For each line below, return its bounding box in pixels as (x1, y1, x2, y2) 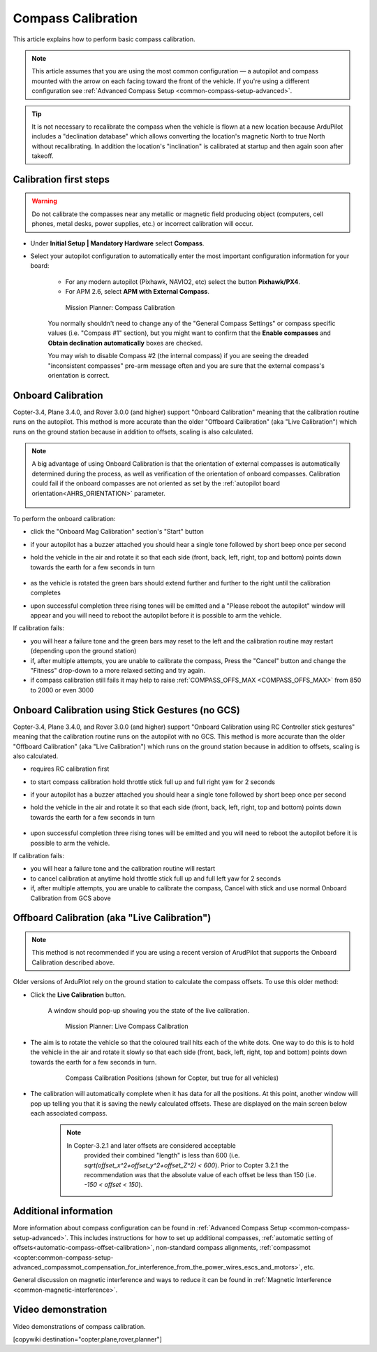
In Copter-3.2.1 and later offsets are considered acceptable (66, 1141, 237, 1150)
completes (30, 588, 61, 597)
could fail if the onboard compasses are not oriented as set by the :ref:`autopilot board (31, 479, 281, 488)
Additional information (13, 1205, 113, 1217)
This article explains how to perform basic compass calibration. (13, 35, 195, 43)
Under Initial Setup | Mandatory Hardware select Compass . (30, 239, 205, 248)
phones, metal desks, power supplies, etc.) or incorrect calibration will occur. (31, 220, 254, 228)
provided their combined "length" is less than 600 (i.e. (84, 1151, 240, 1160)
